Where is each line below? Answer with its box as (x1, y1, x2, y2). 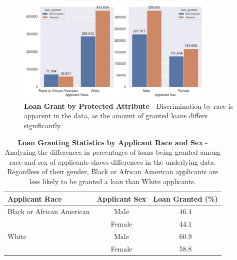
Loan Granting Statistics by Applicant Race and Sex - (17, 137, 208, 147)
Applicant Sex (96, 193, 146, 204)
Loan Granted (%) (153, 193, 218, 204)
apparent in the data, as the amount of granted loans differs (24, 110, 208, 121)
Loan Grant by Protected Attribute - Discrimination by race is (24, 100, 233, 111)
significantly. (24, 120, 62, 130)
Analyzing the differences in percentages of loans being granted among (4, 147, 220, 157)
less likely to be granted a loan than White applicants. (29, 176, 196, 186)
